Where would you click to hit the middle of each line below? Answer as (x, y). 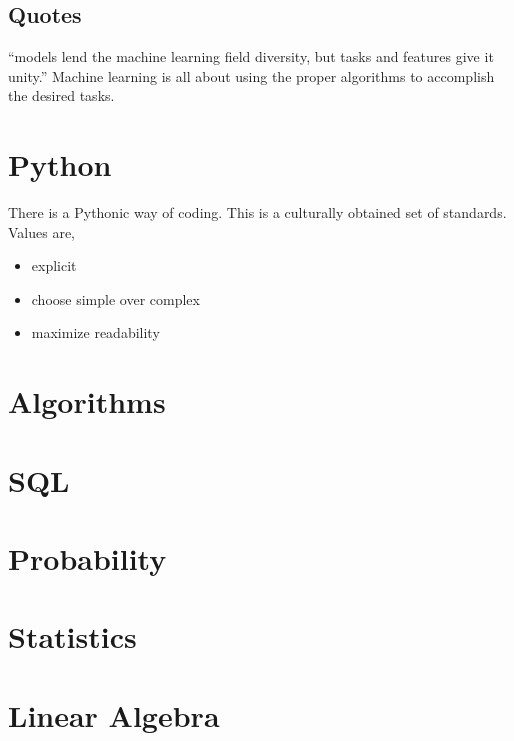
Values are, (42, 231)
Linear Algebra (114, 714)
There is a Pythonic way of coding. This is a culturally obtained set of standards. (257, 212)
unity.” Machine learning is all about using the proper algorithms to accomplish (251, 75)
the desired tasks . (61, 95)
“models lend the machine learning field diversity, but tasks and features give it (251, 56)
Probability (87, 558)
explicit (54, 265)
